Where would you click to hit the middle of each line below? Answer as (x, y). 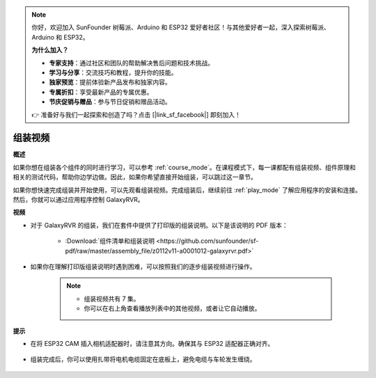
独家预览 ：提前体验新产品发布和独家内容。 (110, 82)
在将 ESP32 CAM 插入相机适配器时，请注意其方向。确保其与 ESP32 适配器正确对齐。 (152, 343)
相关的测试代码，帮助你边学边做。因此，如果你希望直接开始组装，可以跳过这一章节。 (135, 177)
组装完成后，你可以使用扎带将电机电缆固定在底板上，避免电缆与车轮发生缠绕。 (143, 359)
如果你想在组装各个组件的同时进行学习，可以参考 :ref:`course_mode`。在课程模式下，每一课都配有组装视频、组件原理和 (185, 167)
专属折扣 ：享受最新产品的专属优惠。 (101, 92)
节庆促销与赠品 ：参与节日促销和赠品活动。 (110, 102)
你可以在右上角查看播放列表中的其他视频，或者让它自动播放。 (172, 308)
